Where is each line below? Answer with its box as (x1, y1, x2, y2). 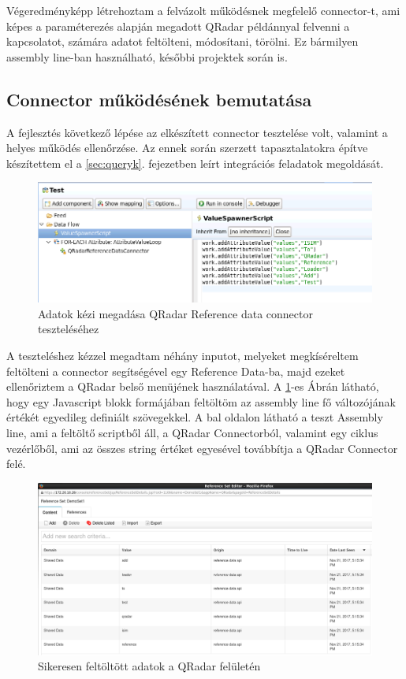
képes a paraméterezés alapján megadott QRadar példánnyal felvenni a (6, 17, 350, 34)
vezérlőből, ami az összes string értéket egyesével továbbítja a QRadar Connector (6, 440, 398, 456)
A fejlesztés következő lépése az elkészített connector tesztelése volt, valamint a (6, 124, 388, 140)
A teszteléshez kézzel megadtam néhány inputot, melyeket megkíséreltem (6, 347, 359, 364)
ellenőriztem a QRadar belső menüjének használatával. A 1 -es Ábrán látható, (6, 378, 379, 395)
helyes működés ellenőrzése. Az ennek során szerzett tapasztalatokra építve (6, 139, 368, 156)
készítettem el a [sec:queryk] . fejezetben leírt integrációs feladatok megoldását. (6, 154, 384, 171)
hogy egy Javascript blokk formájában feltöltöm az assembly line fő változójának (6, 393, 397, 410)
